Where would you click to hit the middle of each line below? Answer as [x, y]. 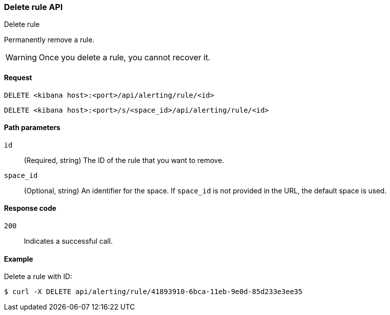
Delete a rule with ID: [38, 277]
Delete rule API [33, 7]
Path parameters [32, 128]
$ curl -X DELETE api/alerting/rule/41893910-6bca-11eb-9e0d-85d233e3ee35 [153, 292]
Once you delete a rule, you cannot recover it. [124, 58]
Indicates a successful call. [68, 241]
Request [18, 77]
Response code [30, 208]
